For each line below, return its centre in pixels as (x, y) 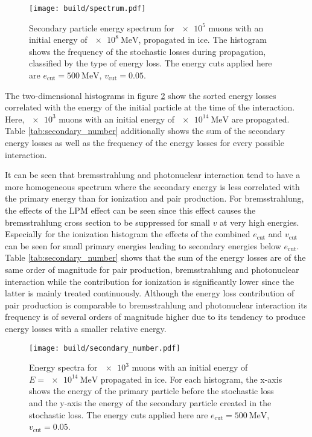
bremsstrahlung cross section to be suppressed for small (107, 222)
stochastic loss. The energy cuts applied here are (119, 414)
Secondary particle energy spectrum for (102, 27)
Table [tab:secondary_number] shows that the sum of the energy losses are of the (155, 257)
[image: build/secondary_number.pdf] (105, 348)
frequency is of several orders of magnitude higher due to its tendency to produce (155, 317)
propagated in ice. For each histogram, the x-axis (191, 379)
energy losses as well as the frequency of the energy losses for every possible (145, 142)
